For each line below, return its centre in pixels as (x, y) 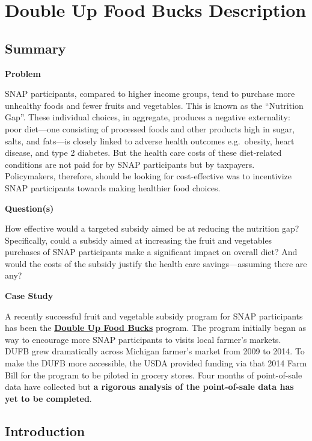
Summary (35, 48)
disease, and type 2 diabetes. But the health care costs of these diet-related (143, 153)
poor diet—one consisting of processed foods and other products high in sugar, (150, 128)
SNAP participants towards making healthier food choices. (113, 187)
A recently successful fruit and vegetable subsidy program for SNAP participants (154, 316)
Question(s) (29, 208)
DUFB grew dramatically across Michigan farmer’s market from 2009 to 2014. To (155, 351)
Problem (23, 73)
